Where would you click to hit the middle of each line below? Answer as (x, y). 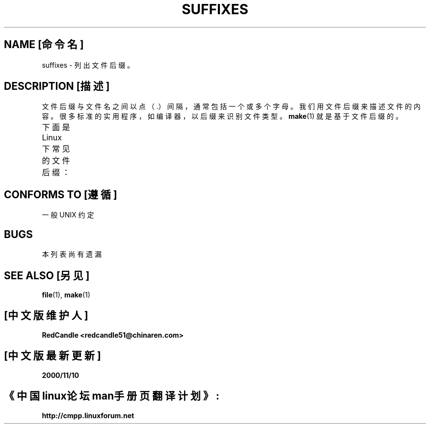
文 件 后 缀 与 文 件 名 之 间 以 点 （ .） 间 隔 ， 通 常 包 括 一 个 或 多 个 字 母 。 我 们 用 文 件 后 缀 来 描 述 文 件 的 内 (231, 107)
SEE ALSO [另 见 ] (47, 275)
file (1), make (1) (66, 294)
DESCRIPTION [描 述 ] (57, 86)
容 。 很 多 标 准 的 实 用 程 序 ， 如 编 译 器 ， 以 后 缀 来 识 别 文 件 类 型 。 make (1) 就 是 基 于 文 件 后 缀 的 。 (222, 116)
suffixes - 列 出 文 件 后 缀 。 (88, 65)
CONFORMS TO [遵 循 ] (61, 194)
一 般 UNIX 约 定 (68, 215)
